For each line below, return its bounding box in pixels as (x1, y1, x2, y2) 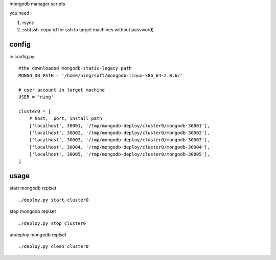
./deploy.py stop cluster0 (18, 220, 86, 226)
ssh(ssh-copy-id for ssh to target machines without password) (22, 27, 154, 33)
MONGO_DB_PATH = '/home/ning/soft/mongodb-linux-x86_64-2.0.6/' (18, 72, 183, 78)
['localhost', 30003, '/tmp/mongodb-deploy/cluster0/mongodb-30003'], (29, 137, 210, 143)
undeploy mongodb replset (9, 232, 66, 238)
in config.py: (9, 54, 36, 60)
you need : (9, 10, 32, 16)
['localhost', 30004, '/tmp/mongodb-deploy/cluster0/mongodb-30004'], (29, 144, 210, 150)
